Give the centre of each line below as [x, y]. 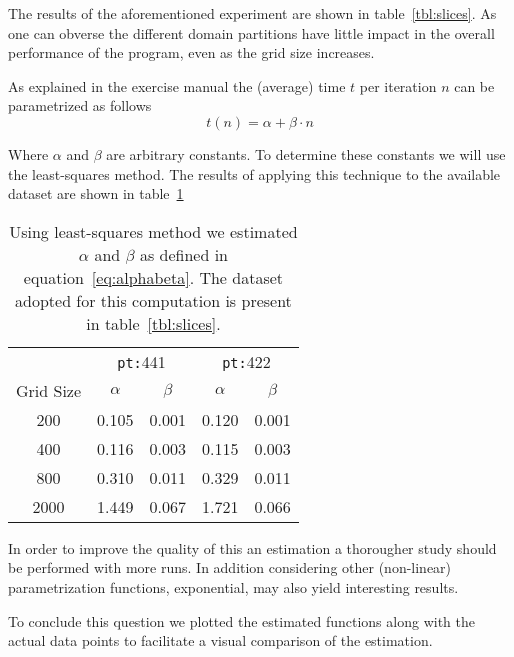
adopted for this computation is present [153, 300]
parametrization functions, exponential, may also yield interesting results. [233, 586]
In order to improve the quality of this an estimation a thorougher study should [252, 547]
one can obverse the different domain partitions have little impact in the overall [251, 32]
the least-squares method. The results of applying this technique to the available [254, 173]
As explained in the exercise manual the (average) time [177, 85]
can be [474, 85]
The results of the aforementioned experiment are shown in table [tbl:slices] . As [252, 13]
